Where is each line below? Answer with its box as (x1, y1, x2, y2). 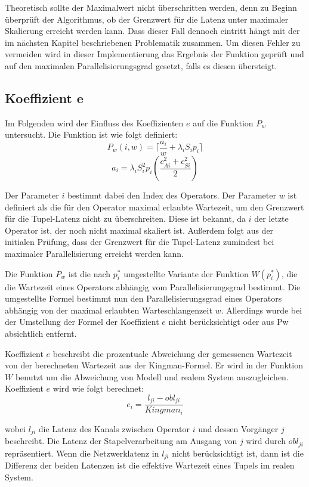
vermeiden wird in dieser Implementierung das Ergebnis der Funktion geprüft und (5, 48, 304, 60)
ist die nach (68, 267, 111, 280)
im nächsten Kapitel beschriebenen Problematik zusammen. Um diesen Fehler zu (5, 36, 301, 48)
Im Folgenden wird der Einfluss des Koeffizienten (5, 116, 184, 129)
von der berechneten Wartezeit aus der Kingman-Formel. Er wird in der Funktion (5, 359, 303, 371)
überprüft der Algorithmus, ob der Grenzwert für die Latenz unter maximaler (5, 13, 289, 25)
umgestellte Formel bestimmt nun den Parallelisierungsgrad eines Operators (5, 292, 282, 305)
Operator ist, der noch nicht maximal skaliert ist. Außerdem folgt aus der (5, 224, 274, 236)
